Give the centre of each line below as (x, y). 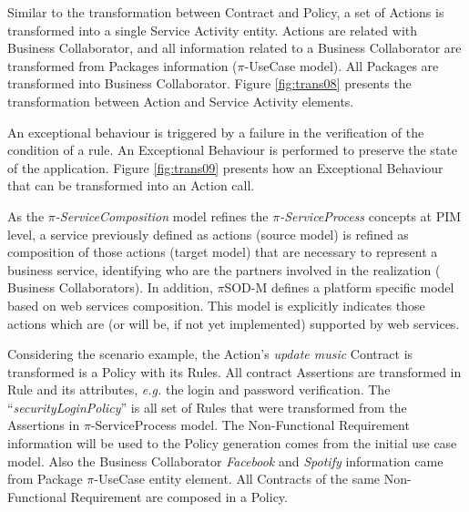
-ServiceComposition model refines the (162, 215)
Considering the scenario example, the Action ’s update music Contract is (210, 354)
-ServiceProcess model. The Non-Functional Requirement (250, 425)
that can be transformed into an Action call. (131, 185)
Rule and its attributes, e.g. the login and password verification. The (199, 389)
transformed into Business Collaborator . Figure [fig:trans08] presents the (209, 83)
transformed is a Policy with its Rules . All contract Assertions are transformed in (234, 371)
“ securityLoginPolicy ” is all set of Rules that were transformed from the (207, 407)
